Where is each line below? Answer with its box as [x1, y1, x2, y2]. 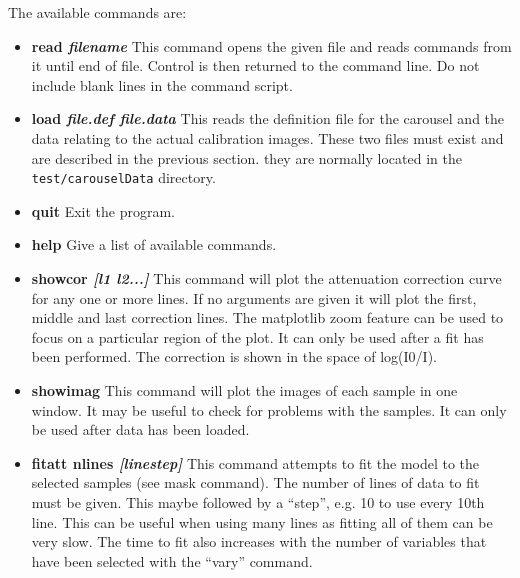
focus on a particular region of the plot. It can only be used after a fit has [31, 326, 484, 347]
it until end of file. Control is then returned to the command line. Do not [31, 55, 480, 76]
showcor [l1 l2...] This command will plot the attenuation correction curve [31, 268, 502, 288]
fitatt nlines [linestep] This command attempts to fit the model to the [31, 452, 480, 473]
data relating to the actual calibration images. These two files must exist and [31, 127, 504, 148]
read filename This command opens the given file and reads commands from [31, 35, 512, 56]
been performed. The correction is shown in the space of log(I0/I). [31, 346, 437, 367]
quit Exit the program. [31, 200, 175, 221]
